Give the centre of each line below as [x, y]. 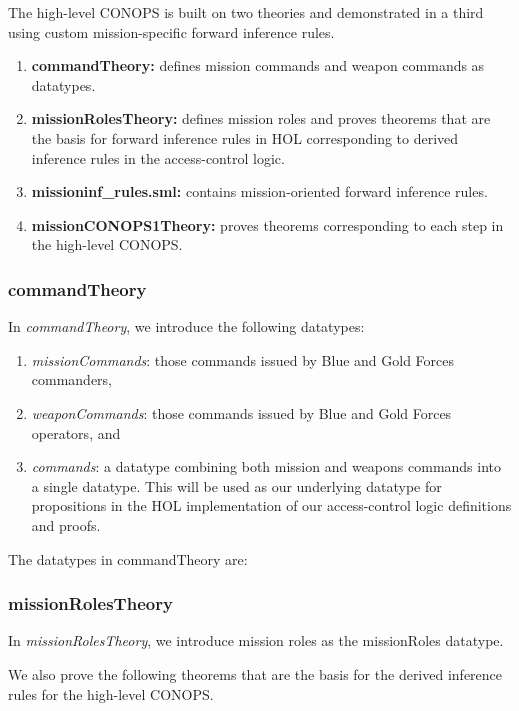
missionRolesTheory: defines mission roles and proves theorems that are [261, 118]
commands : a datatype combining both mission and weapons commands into [266, 466]
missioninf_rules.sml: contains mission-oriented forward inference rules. [259, 191]
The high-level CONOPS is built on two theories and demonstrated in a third [246, 12]
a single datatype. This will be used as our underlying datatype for [236, 485]
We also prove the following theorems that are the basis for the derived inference [255, 673]
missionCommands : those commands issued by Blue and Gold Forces [243, 359]
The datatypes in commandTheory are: [128, 558]
